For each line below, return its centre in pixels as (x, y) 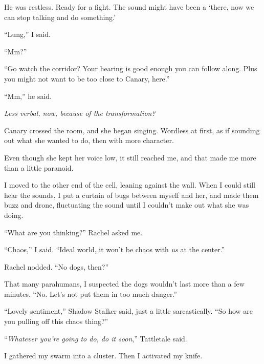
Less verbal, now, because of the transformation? (80, 113)
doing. (14, 215)
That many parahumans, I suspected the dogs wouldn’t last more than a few (124, 284)
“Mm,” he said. (28, 96)
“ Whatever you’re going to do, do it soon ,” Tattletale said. (96, 338)
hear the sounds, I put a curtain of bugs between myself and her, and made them (131, 195)
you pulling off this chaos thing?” (56, 321)
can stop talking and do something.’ (60, 17)
